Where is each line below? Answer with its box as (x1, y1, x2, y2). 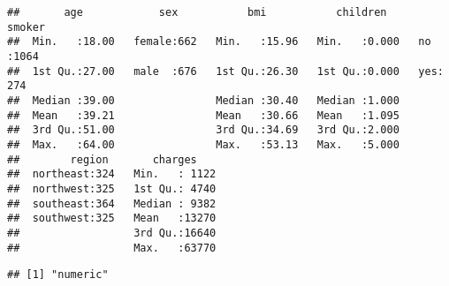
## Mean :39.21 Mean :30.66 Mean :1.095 (7, 109, 400, 122)
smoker (7, 20, 45, 34)
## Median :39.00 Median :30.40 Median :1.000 (7, 94, 400, 107)
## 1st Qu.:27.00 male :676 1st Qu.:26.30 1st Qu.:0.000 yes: (7, 64, 444, 78)
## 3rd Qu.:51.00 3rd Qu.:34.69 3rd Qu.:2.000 (7, 124, 400, 137)
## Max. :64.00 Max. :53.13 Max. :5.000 (7, 138, 400, 151)
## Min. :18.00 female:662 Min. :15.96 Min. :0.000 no (7, 35, 431, 49)
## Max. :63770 (7, 241, 217, 254)
